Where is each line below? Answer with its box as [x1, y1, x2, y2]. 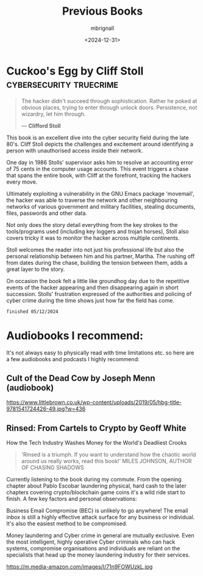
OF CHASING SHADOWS [21, 464, 84, 471]
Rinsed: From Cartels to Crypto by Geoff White [6, 423, 187, 433]
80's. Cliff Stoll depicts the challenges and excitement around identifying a [6, 140, 194, 148]
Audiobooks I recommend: [6, 328, 144, 342]
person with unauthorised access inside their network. [6, 146, 143, 154]
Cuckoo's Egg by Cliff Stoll [6, 64, 144, 77]
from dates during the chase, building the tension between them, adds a [6, 259, 188, 266]
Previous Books [62, 4, 143, 18]
